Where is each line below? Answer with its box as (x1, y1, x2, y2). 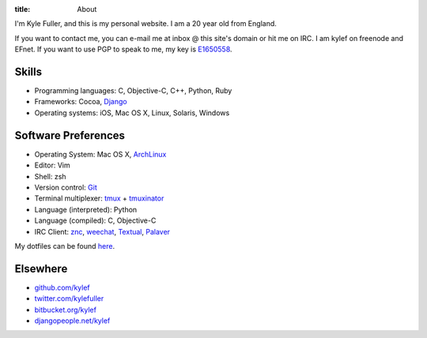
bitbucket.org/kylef (34, 305, 96, 314)
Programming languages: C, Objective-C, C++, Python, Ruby (34, 86, 232, 96)
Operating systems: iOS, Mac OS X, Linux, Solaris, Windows (34, 107, 230, 118)
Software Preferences (14, 129, 126, 142)
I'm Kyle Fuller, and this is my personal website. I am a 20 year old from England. (14, 19, 277, 28)
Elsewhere (14, 261, 68, 276)
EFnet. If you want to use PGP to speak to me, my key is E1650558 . (14, 44, 232, 54)
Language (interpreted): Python (34, 205, 138, 214)
